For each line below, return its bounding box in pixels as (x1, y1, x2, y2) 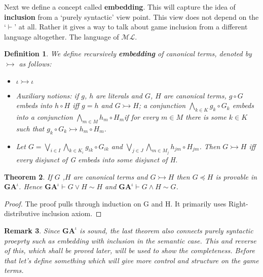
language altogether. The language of (4, 31, 119, 42)
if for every (124, 111, 159, 122)
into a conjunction (16, 111, 73, 122)
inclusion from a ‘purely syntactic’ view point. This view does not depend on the (4, 11, 259, 22)
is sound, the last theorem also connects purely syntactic (80, 225, 253, 235)
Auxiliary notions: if (16, 90, 79, 100)
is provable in (215, 171, 257, 182)
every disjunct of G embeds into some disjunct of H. (16, 154, 178, 164)
